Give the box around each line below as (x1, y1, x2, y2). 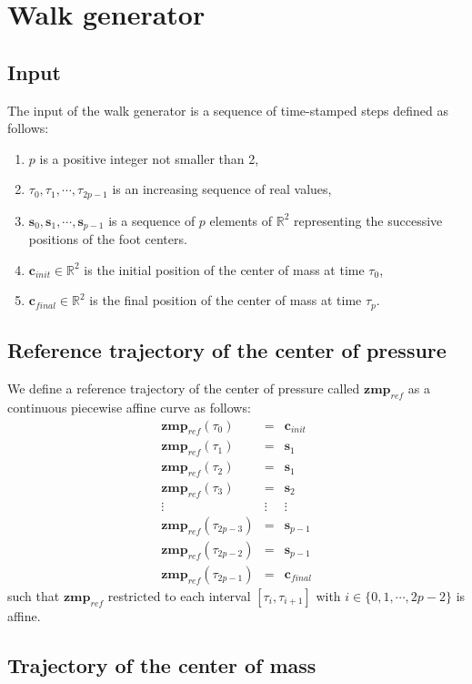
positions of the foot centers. (28, 230, 187, 249)
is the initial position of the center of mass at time (84, 260, 365, 279)
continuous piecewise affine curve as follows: (7, 397, 251, 416)
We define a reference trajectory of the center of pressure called (7, 379, 360, 398)
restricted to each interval (107, 586, 251, 605)
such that (7, 586, 60, 605)
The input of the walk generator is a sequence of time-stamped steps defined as (7, 100, 449, 119)
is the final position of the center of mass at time (89, 291, 362, 310)
